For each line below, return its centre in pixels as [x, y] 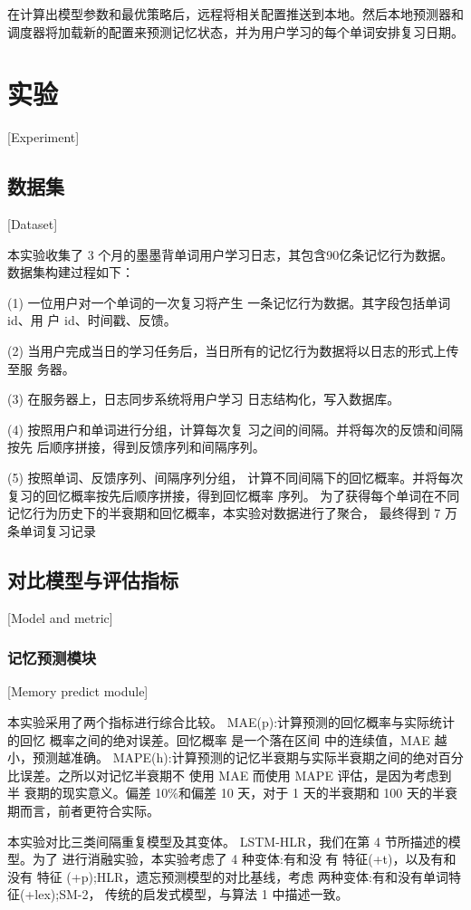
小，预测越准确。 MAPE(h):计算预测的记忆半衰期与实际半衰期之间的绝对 [223, 757]
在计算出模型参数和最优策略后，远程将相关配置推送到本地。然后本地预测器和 [235, 14]
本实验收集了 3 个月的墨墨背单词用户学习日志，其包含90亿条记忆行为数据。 [231, 254]
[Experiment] [43, 137]
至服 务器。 [41, 368]
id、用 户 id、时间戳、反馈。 [92, 320]
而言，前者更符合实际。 [89, 810]
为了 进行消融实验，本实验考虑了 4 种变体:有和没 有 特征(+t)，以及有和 [244, 859]
